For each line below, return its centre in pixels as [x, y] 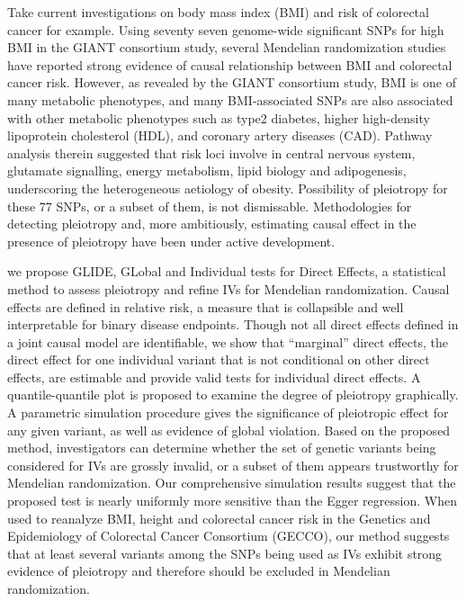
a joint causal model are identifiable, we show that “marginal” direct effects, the [228, 341]
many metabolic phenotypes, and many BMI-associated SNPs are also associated [230, 99]
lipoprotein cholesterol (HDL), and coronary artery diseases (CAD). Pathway [220, 135]
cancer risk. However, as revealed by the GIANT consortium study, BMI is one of [232, 82]
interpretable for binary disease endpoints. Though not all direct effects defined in [233, 324]
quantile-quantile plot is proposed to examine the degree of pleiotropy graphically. [233, 395]
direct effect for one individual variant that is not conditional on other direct [219, 359]
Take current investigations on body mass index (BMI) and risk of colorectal [218, 12]
